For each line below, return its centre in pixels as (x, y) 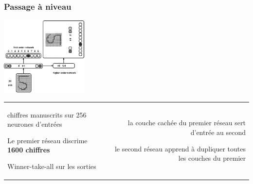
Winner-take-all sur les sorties (52, 166)
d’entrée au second (218, 132)
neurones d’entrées (35, 124)
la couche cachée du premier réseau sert (187, 123)
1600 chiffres (29, 150)
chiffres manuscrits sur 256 (47, 114)
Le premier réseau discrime (47, 140)
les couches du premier (212, 158)
